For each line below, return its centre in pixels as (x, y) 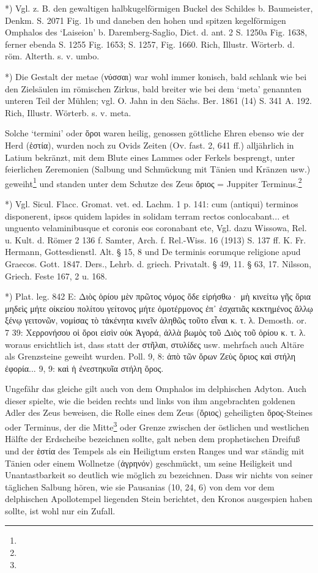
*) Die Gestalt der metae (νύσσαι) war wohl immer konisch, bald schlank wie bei (156, 76)
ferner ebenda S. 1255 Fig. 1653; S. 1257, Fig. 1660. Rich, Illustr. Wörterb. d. (150, 44)
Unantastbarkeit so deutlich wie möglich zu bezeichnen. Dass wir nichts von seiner (159, 475)
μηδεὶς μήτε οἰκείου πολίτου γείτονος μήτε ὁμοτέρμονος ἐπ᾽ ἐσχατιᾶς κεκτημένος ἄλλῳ (159, 308)
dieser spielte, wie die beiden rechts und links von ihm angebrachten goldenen (150, 400)
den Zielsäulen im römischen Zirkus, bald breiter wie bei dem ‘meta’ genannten (153, 88)
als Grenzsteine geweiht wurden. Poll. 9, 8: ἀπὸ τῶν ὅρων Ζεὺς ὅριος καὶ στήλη (150, 356)
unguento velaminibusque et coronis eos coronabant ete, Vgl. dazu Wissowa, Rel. (156, 228)
